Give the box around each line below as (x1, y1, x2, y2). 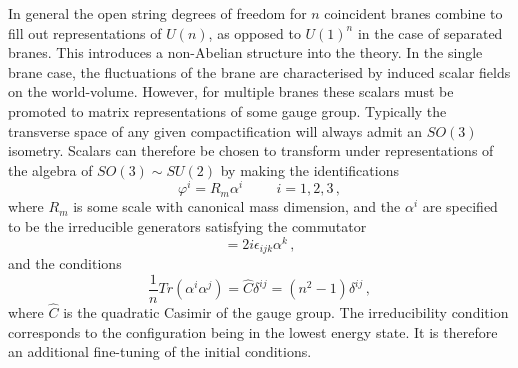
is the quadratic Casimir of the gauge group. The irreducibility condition (63, 302, 509, 323)
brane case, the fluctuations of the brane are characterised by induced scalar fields (8, 61, 511, 82)
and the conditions (8, 253, 122, 274)
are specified (422, 196, 498, 217)
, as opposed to (208, 22, 301, 43)
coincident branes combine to (324, 3, 503, 23)
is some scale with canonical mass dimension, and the (73, 196, 401, 217)
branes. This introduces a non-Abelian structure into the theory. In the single (8, 42, 483, 63)
